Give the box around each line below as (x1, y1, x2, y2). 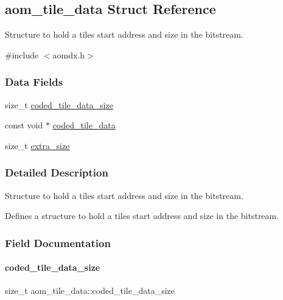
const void (5, 119, 43, 131)
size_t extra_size (5, 139, 70, 152)
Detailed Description (5, 165, 108, 180)
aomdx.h (52, 48, 85, 61)
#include (5, 48, 39, 61)
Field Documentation (5, 235, 111, 250)
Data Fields (5, 74, 63, 89)
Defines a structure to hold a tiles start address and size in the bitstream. (5, 209, 279, 222)
